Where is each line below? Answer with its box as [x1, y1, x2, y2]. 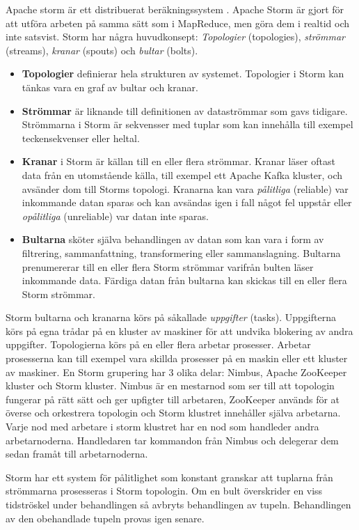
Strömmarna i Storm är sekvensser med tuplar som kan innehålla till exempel [22, 117, 353, 132]
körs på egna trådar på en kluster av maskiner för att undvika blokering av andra [6, 323, 353, 338]
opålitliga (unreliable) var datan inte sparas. [22, 208, 209, 223]
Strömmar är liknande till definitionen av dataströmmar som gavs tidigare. [22, 103, 348, 118]
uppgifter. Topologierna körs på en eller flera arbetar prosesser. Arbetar [6, 337, 311, 352]
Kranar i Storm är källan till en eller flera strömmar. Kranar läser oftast [22, 154, 335, 169]
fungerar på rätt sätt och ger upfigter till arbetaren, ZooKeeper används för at [6, 391, 340, 406]
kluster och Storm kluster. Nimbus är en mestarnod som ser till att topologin [6, 378, 335, 393]
